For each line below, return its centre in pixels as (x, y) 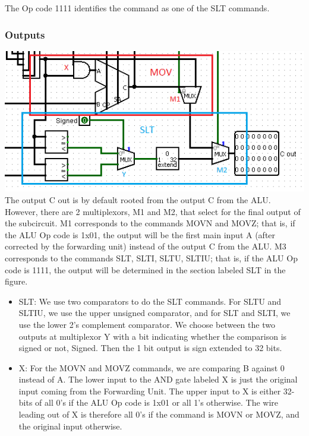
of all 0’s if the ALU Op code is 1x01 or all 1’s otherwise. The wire (157, 402)
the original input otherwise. (70, 426)
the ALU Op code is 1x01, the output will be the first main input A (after (140, 234)
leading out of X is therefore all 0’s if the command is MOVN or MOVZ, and (159, 414)
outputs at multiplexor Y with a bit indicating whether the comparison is (153, 336)
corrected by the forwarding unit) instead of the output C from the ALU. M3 (146, 246)
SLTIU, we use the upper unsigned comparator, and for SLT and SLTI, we (154, 313)
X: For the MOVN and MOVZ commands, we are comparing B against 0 (152, 367)
